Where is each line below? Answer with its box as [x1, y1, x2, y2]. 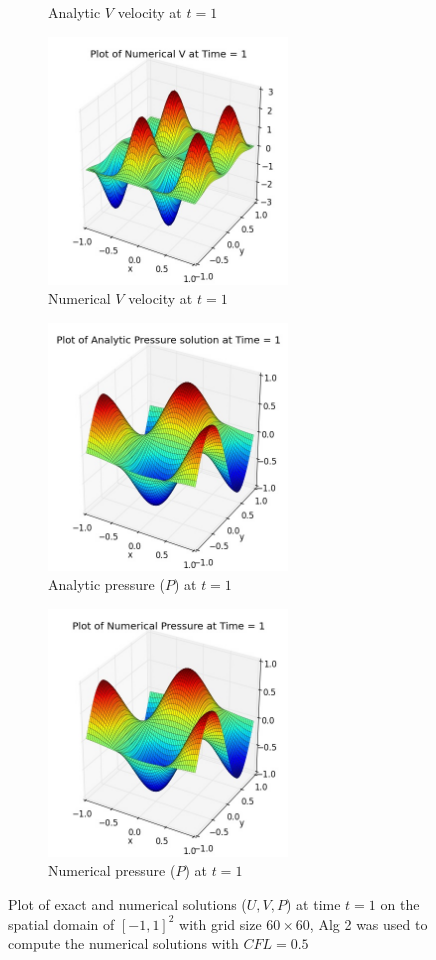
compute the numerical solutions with [8, 933, 239, 954]
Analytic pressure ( [48, 574, 165, 595]
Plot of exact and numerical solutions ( [8, 893, 247, 914]
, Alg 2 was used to [309, 913, 428, 934]
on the [380, 893, 420, 914]
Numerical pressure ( [48, 860, 176, 881]
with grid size [179, 913, 262, 934]
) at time [286, 893, 341, 914]
